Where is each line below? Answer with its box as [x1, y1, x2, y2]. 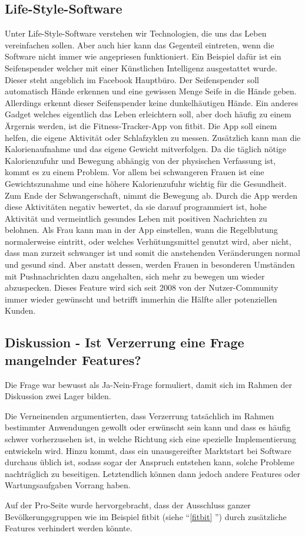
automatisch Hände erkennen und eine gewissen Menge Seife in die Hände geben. [5, 85, 297, 97]
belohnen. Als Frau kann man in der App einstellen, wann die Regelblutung [5, 223, 278, 236]
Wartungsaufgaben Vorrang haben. [5, 479, 131, 491]
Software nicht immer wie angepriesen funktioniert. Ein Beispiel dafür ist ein [5, 50, 281, 63]
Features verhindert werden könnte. [5, 522, 132, 534]
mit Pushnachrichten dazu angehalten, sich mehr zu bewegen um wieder [5, 269, 265, 282]
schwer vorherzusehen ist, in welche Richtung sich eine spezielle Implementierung [5, 433, 296, 445]
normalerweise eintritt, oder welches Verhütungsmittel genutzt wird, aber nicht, [5, 235, 291, 247]
